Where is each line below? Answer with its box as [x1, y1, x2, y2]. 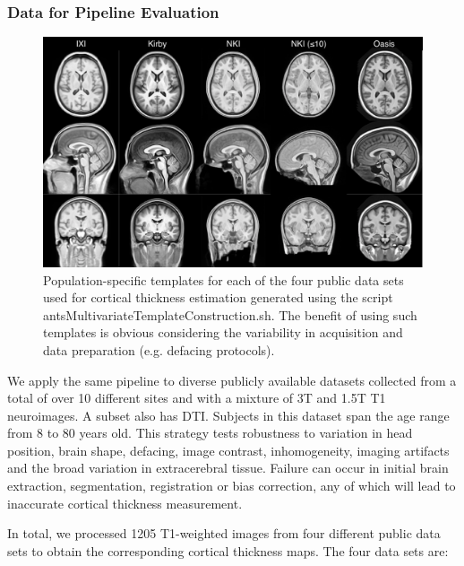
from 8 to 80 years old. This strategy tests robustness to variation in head [7, 423, 413, 442]
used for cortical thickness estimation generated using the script [43, 288, 393, 307]
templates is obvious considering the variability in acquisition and [43, 323, 403, 342]
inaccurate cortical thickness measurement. [7, 493, 243, 512]
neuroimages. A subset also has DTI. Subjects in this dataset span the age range [7, 405, 450, 424]
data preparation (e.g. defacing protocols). [43, 340, 275, 359]
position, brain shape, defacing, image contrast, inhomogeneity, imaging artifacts [7, 440, 450, 459]
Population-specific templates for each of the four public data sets [43, 270, 404, 289]
